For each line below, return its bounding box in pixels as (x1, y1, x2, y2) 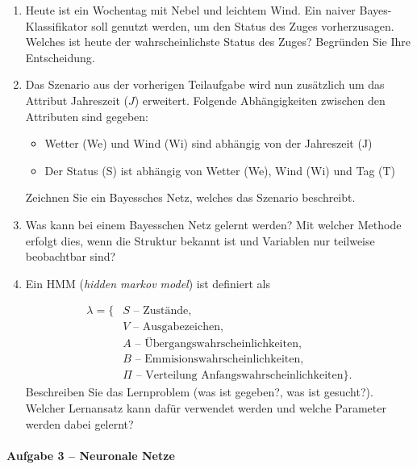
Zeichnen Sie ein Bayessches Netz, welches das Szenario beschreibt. (25, 189, 356, 206)
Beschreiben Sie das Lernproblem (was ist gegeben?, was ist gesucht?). (25, 383, 373, 400)
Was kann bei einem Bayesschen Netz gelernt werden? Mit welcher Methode (25, 216, 402, 232)
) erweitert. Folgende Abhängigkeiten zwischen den (134, 91, 386, 108)
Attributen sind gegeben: (25, 107, 148, 124)
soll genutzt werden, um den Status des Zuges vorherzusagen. (91, 17, 394, 34)
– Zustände (133, 305, 189, 317)
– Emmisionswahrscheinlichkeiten (135, 354, 301, 366)
